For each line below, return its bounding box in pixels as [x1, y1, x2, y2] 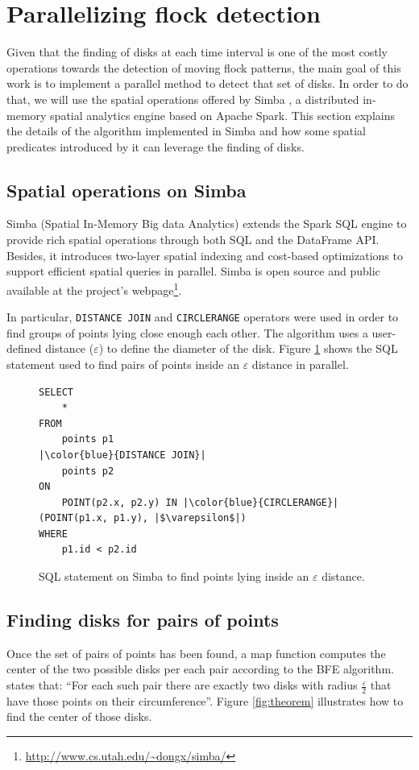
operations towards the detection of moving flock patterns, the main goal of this [6, 59, 401, 76]
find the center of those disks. [6, 708, 152, 725]
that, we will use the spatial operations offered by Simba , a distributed [6, 90, 359, 107]
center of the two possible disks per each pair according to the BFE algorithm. [6, 660, 394, 677]
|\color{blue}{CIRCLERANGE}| [182, 496, 339, 508]
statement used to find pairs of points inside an [6, 355, 239, 372]
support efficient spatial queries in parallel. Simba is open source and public [6, 263, 380, 279]
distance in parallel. [251, 355, 349, 372]
